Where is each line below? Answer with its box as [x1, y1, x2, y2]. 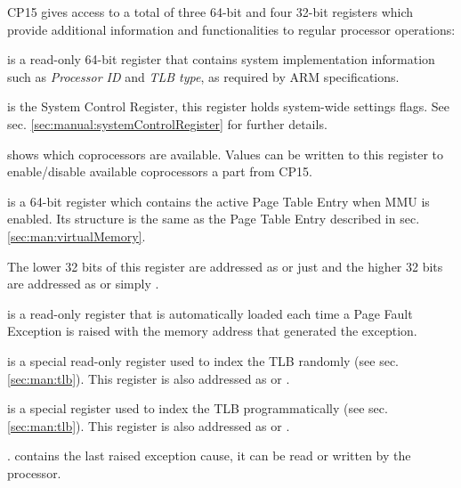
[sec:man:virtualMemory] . [7, 226, 146, 245]
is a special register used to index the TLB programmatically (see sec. [7, 399, 388, 418]
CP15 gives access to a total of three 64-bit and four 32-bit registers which [7, 3, 414, 20]
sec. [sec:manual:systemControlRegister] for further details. [7, 114, 328, 133]
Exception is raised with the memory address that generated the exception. [7, 321, 417, 340]
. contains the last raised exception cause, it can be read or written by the [7, 446, 411, 465]
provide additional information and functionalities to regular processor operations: [7, 20, 456, 38]
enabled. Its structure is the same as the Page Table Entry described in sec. [7, 209, 420, 228]
